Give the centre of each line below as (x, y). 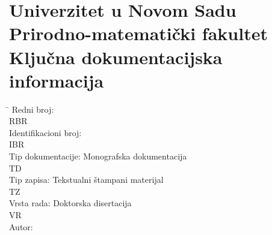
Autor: (21, 226)
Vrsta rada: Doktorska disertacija (70, 203)
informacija (57, 80)
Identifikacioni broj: (45, 132)
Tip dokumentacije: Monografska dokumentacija (98, 156)
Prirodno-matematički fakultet (138, 33)
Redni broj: (33, 109)
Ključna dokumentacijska (116, 57)
